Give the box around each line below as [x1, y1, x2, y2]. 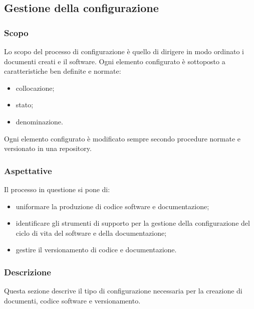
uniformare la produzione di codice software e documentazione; [16, 201, 209, 211]
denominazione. [16, 116, 63, 126]
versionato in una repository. [4, 143, 92, 153]
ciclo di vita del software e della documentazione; [16, 227, 167, 238]
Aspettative [4, 164, 52, 177]
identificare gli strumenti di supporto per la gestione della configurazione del [16, 218, 250, 228]
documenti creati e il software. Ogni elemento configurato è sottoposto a [4, 56, 225, 66]
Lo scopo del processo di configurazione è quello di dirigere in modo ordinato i [4, 46, 244, 56]
